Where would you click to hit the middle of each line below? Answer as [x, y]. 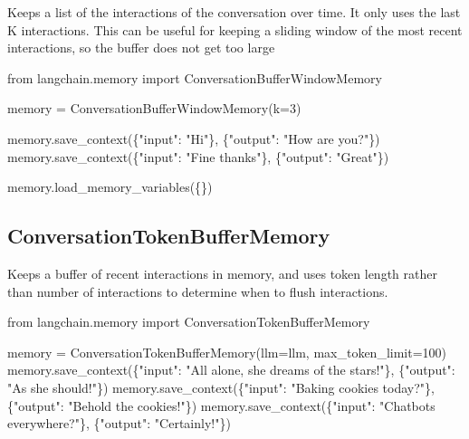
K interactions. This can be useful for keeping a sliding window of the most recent [235, 29]
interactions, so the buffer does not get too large [141, 48]
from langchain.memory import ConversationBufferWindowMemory [195, 77]
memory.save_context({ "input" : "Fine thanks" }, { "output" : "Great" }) [198, 156]
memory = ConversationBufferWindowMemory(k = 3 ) [154, 108]
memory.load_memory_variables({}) [110, 187]
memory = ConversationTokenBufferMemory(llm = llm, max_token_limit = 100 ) [227, 352]
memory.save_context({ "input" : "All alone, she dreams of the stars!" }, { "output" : [231, 370]
